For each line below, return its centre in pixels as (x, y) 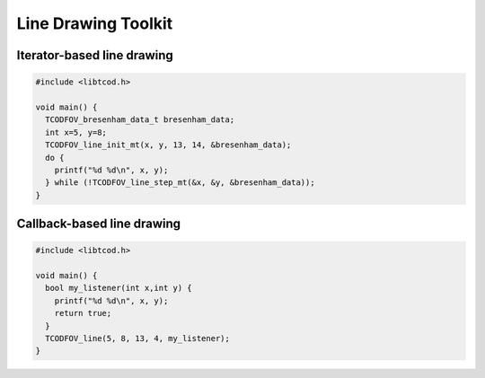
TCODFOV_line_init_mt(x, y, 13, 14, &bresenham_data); (168, 145)
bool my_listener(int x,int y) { (119, 288)
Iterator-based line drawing (95, 55)
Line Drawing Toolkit (95, 23)
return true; (83, 313)
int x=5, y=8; (76, 132)
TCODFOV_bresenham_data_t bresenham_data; (140, 120)
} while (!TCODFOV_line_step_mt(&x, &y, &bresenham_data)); (180, 183)
